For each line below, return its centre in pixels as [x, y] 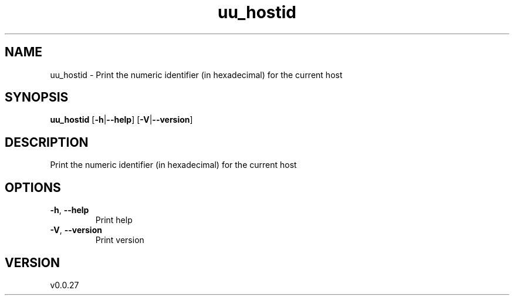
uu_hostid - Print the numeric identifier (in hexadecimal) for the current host [196, 75]
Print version [120, 240]
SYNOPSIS [37, 97]
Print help [114, 220]
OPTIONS [33, 187]
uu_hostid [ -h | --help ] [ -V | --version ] [121, 120]
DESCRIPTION [47, 142]
